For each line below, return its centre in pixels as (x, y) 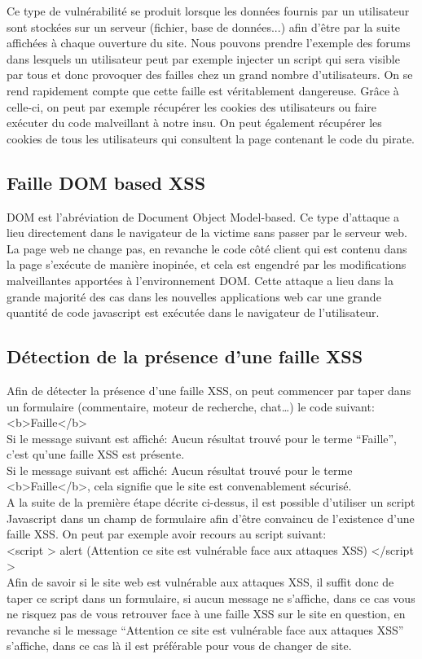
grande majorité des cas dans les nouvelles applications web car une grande (194, 296)
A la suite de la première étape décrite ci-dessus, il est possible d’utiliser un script (211, 502)
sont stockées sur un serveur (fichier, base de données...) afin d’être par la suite (204, 26)
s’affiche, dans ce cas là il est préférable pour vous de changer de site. (179, 646)
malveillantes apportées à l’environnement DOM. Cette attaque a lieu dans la (200, 280)
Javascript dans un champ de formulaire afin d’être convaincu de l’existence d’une (211, 518)
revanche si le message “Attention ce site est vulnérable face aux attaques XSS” (205, 629)
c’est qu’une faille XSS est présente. (96, 454)
